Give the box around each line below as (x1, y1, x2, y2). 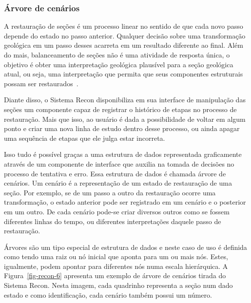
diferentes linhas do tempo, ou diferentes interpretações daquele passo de (4, 216, 221, 226)
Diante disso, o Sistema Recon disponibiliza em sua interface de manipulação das (4, 95, 246, 105)
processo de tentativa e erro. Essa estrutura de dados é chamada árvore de (4, 168, 226, 178)
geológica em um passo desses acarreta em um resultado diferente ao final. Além (4, 40, 243, 50)
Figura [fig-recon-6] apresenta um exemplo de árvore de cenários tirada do (4, 270, 226, 281)
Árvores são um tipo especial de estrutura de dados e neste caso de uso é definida (4, 242, 247, 252)
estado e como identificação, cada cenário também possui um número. (4, 289, 212, 300)
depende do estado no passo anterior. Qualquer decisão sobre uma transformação (4, 30, 246, 40)
